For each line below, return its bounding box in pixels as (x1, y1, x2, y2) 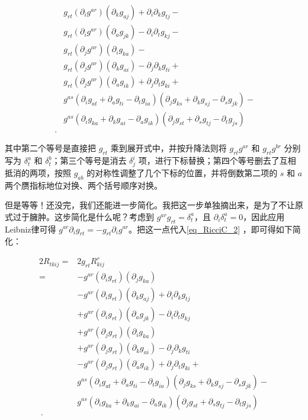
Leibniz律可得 (5, 222, 56, 235)
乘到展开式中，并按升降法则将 (110, 142, 227, 154)
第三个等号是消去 (60, 154, 127, 167)
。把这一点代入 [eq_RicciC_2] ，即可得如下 (129, 222, 293, 235)
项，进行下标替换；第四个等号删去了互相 (138, 154, 296, 167)
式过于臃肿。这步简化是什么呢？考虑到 (5, 210, 154, 222)
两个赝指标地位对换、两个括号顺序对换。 (5, 179, 162, 191)
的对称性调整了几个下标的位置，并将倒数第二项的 (86, 166, 278, 179)
